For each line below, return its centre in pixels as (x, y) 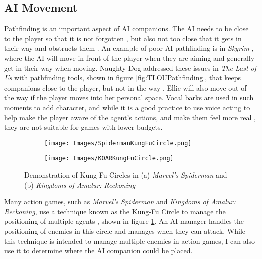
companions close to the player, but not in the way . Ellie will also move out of (125, 87)
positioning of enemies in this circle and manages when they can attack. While (125, 231)
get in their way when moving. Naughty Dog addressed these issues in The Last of (130, 68)
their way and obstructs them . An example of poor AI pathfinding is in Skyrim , (129, 48)
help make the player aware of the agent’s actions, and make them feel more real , (130, 117)
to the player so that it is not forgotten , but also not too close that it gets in (123, 38)
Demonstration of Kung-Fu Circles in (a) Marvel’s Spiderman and (126, 175)
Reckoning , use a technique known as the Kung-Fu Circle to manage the (115, 211)
